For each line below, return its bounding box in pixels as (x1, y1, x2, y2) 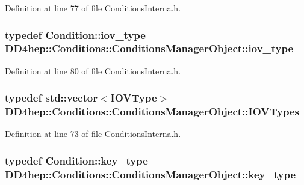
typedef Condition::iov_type (5, 27, 146, 42)
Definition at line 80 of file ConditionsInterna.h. (5, 64, 181, 77)
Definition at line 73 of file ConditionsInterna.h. (5, 127, 181, 140)
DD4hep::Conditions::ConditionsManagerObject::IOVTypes (5, 104, 300, 119)
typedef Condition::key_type (5, 153, 148, 168)
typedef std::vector (5, 90, 98, 105)
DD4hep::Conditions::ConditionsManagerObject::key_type (5, 166, 296, 181)
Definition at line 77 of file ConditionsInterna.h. (5, 2, 181, 14)
